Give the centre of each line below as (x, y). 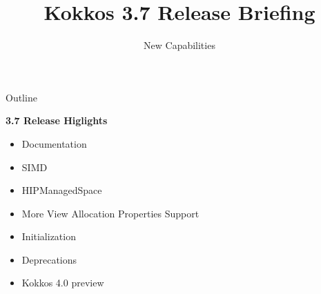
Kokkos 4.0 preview (63, 283)
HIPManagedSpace (62, 190)
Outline (21, 97)
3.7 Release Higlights (57, 120)
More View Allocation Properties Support (110, 213)
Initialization (49, 236)
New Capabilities (179, 45)
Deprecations (49, 259)
